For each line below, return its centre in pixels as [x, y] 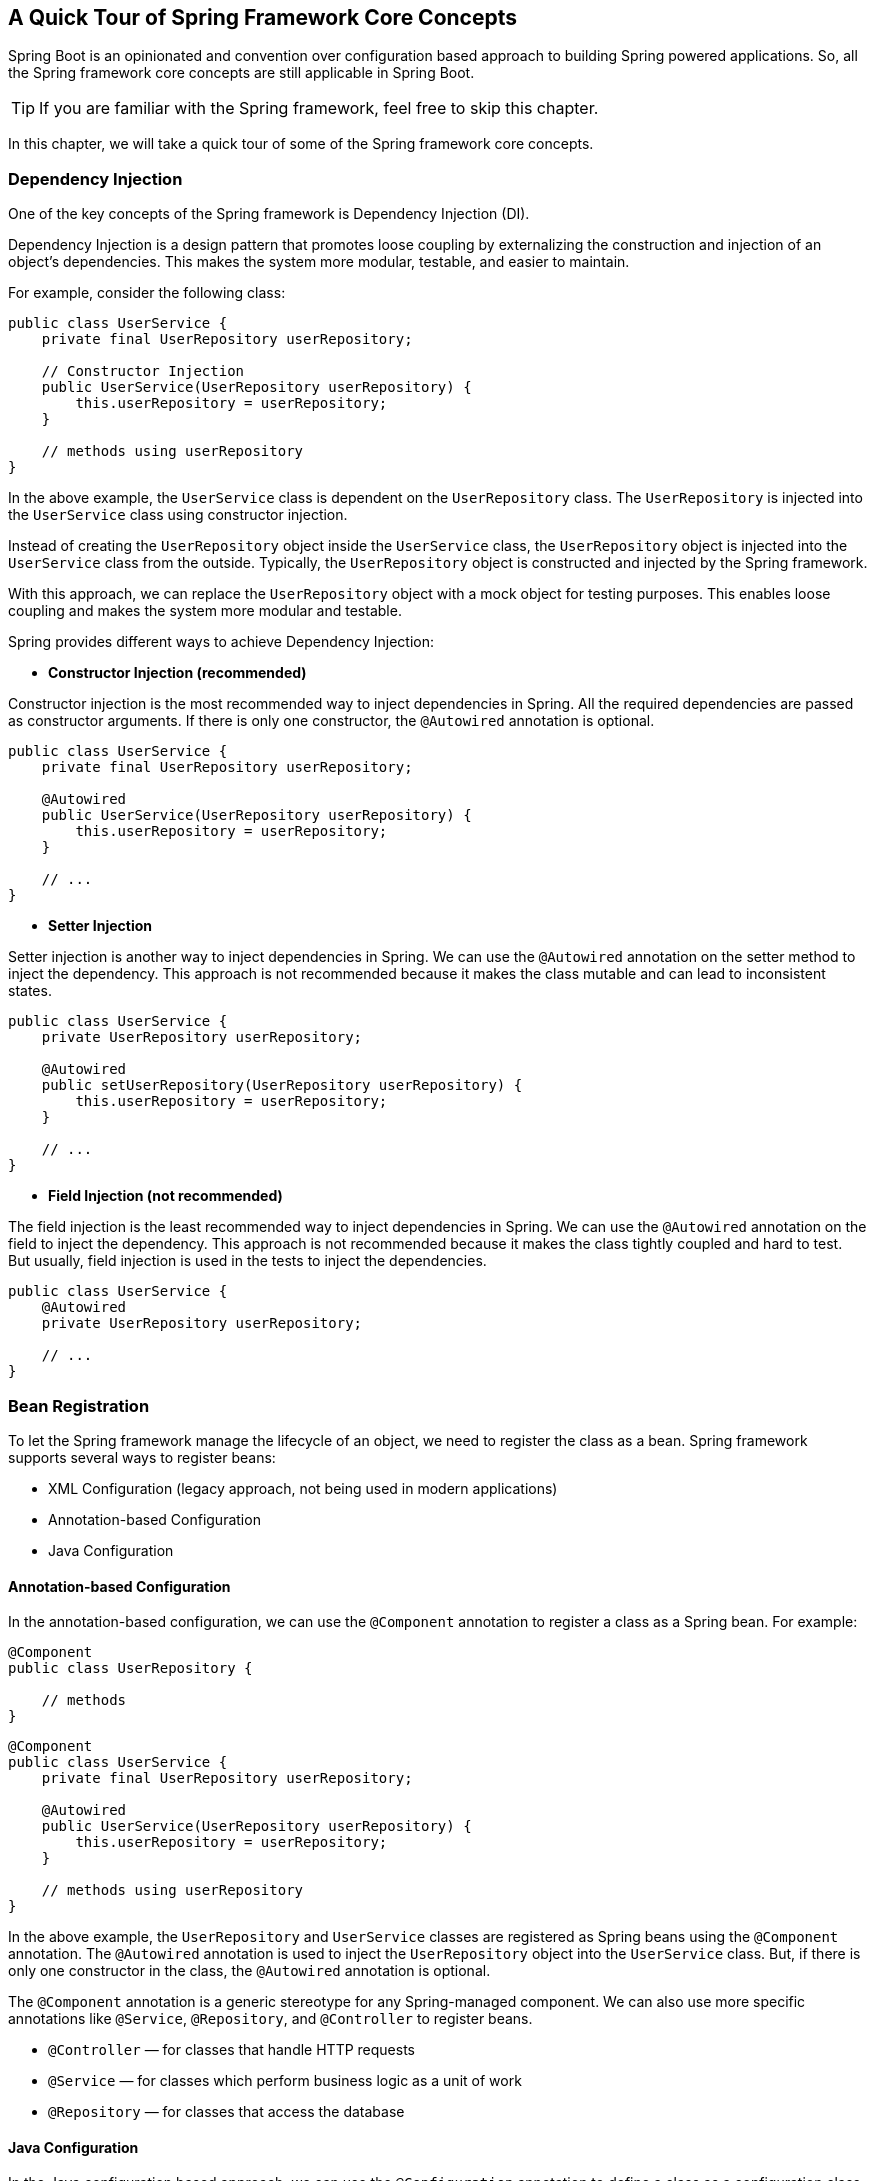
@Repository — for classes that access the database [226, 2112]
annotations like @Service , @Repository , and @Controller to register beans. [270, 2019]
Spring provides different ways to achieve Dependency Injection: [221, 642]
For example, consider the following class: [147, 293]
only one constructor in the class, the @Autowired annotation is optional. [249, 1971]
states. [30, 991]
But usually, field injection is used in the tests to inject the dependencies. [247, 1261]
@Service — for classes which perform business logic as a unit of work [285, 2081]
